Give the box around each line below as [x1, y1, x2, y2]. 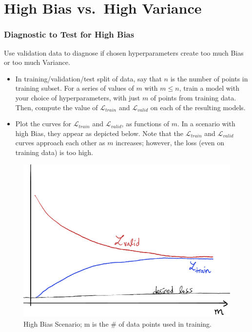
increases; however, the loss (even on [116, 137, 225, 148]
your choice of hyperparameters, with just [15, 92, 140, 102]
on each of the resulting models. [150, 102, 246, 112]
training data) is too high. [15, 147, 94, 157]
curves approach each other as [15, 137, 105, 148]
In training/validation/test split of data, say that [15, 73, 162, 83]
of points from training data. [150, 92, 236, 102]
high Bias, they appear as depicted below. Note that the [15, 128, 183, 138]
